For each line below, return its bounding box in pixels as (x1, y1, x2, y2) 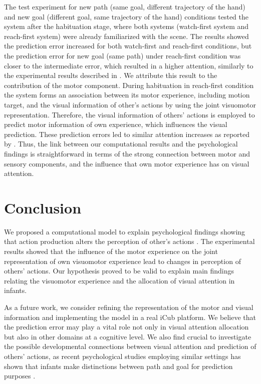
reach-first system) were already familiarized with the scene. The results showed (4, 30, 249, 41)
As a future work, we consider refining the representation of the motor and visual (4, 301, 253, 312)
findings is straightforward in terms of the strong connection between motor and (4, 148, 250, 158)
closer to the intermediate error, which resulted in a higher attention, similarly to (4, 60, 253, 70)
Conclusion (4, 197, 82, 217)
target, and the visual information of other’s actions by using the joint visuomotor (4, 99, 256, 109)
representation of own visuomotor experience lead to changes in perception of (4, 255, 241, 266)
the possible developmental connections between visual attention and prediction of (4, 341, 256, 351)
